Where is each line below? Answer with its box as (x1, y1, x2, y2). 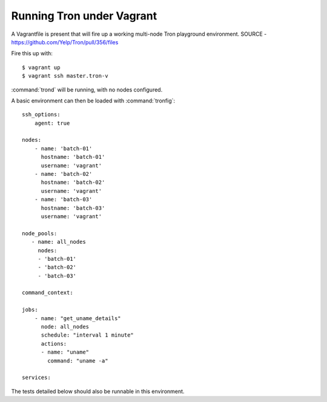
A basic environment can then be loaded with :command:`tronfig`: (11, 97, 176, 104)
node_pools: (22, 230, 58, 236)
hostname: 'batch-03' (41, 204, 105, 212)
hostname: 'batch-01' (41, 153, 105, 161)
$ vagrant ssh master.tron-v (22, 73, 108, 79)
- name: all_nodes (31, 238, 86, 246)
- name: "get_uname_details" (34, 315, 121, 321)
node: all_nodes (41, 323, 90, 330)
